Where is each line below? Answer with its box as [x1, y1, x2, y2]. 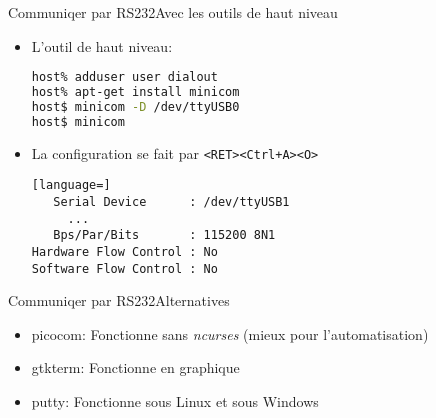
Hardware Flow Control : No [31, 244, 218, 259]
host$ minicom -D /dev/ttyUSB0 [31, 99, 240, 114]
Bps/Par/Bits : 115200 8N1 [53, 228, 276, 243]
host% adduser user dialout [31, 70, 218, 85]
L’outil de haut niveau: [31, 35, 173, 56]
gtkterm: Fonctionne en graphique [31, 357, 240, 378]
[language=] [31, 178, 111, 193]
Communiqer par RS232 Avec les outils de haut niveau [8, 2, 338, 22]
